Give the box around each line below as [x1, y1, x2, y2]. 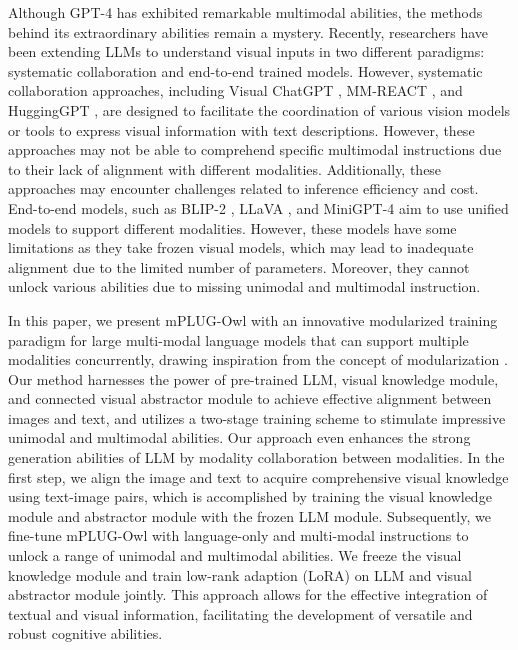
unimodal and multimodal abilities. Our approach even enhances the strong [8, 427, 471, 448]
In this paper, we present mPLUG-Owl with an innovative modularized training [8, 309, 498, 330]
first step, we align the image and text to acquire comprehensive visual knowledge [8, 466, 509, 487]
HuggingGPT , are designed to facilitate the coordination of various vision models [8, 99, 511, 120]
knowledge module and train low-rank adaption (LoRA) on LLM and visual [8, 564, 472, 585]
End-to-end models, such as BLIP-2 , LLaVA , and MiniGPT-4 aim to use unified [8, 197, 509, 218]
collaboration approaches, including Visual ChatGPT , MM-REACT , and [8, 80, 463, 101]
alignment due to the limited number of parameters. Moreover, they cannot [8, 256, 470, 277]
